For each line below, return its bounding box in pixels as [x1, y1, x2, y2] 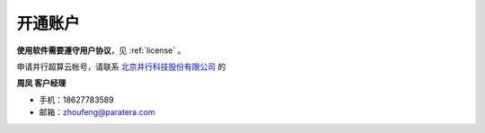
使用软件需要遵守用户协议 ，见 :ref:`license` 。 [16, 45, 186, 56]
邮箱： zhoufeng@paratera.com [39, 107, 156, 118]
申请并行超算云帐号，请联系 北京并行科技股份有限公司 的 [16, 61, 226, 72]
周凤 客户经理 [16, 77, 66, 89]
